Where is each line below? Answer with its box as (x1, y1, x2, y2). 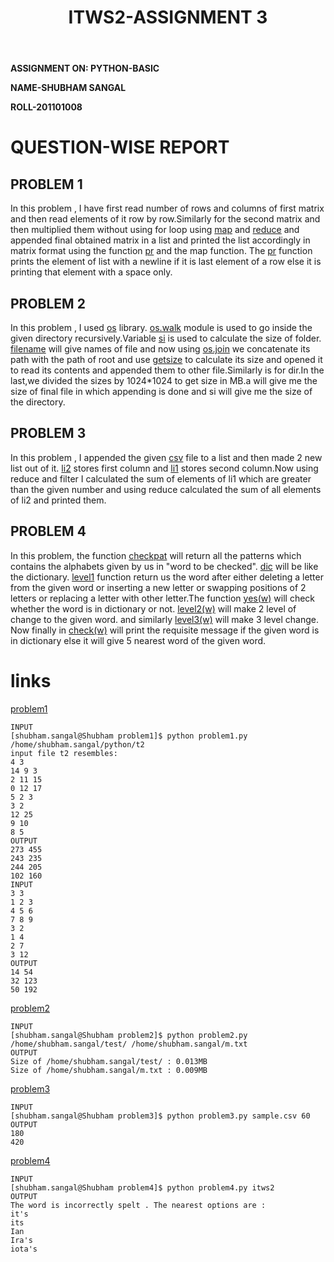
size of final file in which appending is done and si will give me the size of (10, 386, 313, 397)
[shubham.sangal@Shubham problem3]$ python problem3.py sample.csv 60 (10, 1111, 311, 1121)
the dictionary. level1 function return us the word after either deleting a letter (10, 571, 324, 583)
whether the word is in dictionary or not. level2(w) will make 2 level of (10, 602, 297, 615)
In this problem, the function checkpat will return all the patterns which (10, 549, 302, 561)
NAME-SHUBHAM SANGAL (10, 82, 127, 94)
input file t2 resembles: (10, 748, 118, 758)
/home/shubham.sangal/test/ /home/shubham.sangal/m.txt (10, 1039, 248, 1049)
